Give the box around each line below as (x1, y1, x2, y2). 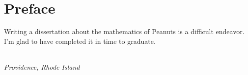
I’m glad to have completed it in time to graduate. (4, 36, 156, 46)
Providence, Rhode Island (4, 61, 80, 72)
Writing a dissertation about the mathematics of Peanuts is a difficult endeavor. (4, 26, 245, 37)
